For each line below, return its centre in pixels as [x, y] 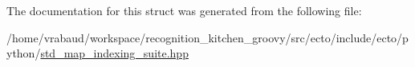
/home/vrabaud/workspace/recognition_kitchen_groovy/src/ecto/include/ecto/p [207, 37]
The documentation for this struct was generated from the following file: [184, 10]
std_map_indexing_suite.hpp [114, 53]
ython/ [24, 53]
